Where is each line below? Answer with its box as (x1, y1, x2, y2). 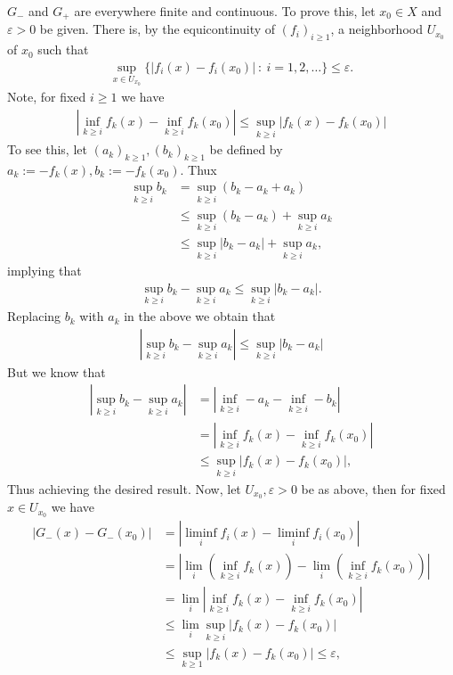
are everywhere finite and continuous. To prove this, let (74, 2, 376, 20)
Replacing (7, 307, 61, 325)
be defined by (209, 140, 283, 159)
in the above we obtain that (124, 307, 276, 325)
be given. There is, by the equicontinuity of (39, 20, 276, 38)
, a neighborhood (330, 20, 423, 38)
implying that (7, 261, 82, 280)
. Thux (180, 160, 217, 178)
